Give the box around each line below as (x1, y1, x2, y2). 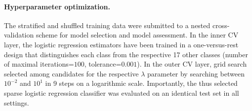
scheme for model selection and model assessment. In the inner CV (36, 30, 239, 40)
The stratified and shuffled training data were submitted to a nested (4, 20, 210, 30)
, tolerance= (84, 59, 122, 69)
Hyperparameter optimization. (4, 1, 110, 11)
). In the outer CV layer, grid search (137, 59, 247, 69)
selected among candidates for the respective (4, 68, 139, 78)
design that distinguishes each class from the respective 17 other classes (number (4, 49, 248, 59)
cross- (212, 20, 230, 30)
